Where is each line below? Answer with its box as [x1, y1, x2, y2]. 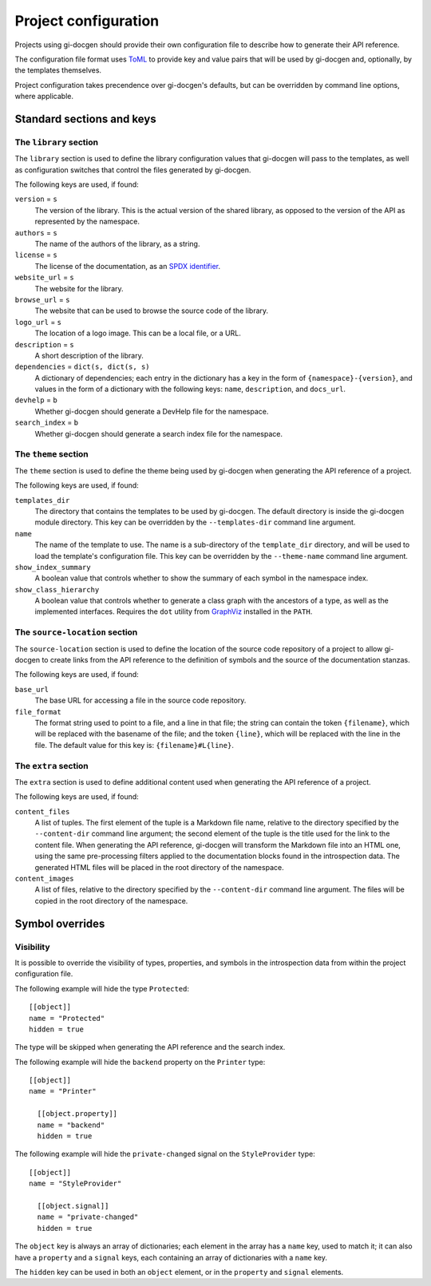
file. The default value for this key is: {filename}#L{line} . [34, 740, 235, 750]
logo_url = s [14, 317, 62, 326]
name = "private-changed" [37, 1213, 139, 1221]
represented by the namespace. [34, 216, 140, 227]
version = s [14, 194, 57, 204]
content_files [14, 807, 70, 816]
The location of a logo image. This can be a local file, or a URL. [34, 328, 241, 338]
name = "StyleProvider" [29, 1179, 122, 1189]
